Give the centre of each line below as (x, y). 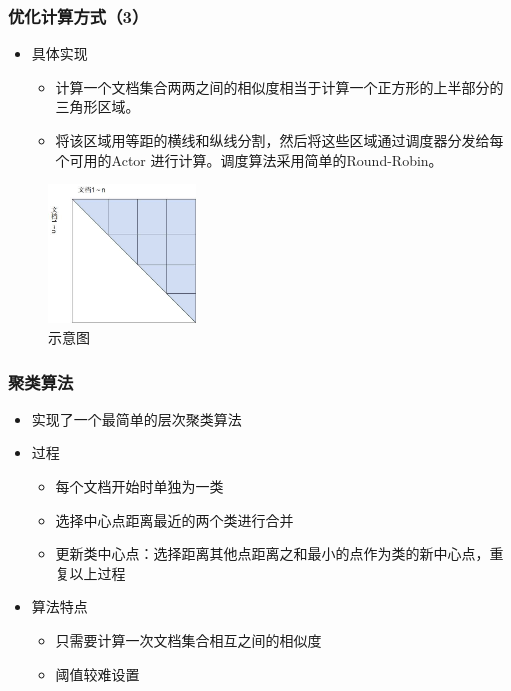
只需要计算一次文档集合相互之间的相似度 (188, 639)
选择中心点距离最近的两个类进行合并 (174, 519)
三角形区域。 (97, 106)
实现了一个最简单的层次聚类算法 (136, 418)
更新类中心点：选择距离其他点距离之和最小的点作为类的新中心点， (272, 553)
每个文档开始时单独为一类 (139, 486)
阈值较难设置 (97, 673)
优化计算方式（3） (78, 15)
